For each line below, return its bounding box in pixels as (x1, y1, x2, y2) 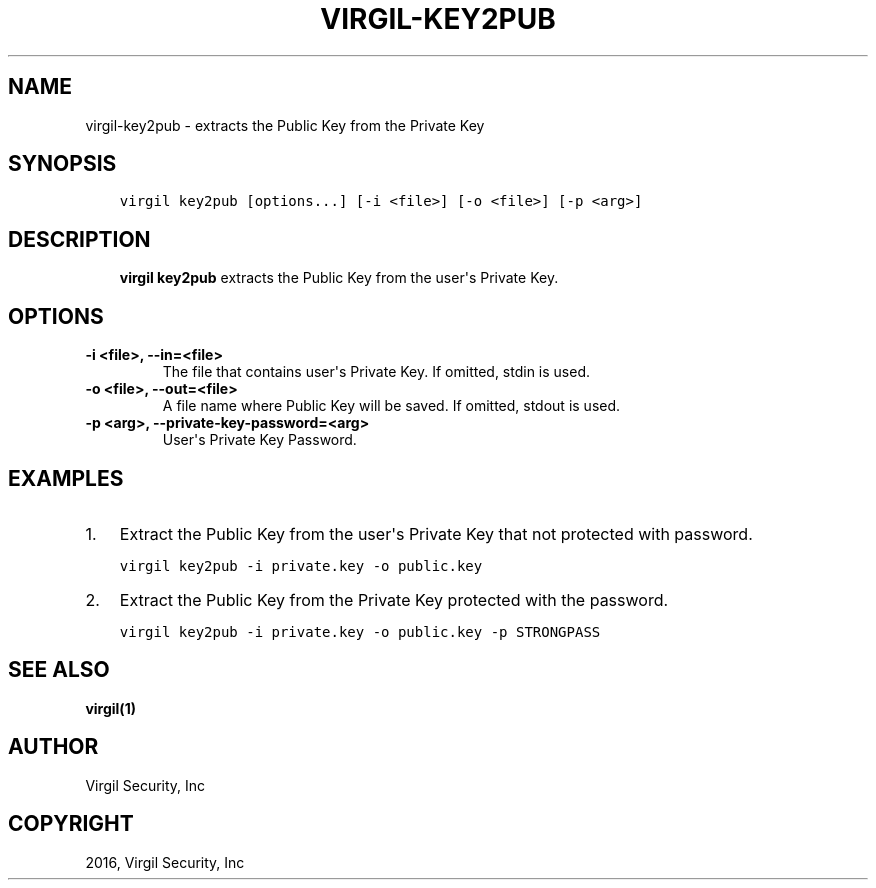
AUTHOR (8, 734, 99, 760)
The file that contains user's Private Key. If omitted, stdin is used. (162, 363, 591, 381)
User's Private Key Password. (162, 431, 357, 449)
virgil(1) (85, 699, 136, 717)
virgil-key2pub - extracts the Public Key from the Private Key (85, 116, 485, 134)
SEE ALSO (8, 657, 110, 683)
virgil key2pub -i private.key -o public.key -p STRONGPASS (119, 623, 601, 640)
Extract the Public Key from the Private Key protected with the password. (119, 589, 669, 610)
